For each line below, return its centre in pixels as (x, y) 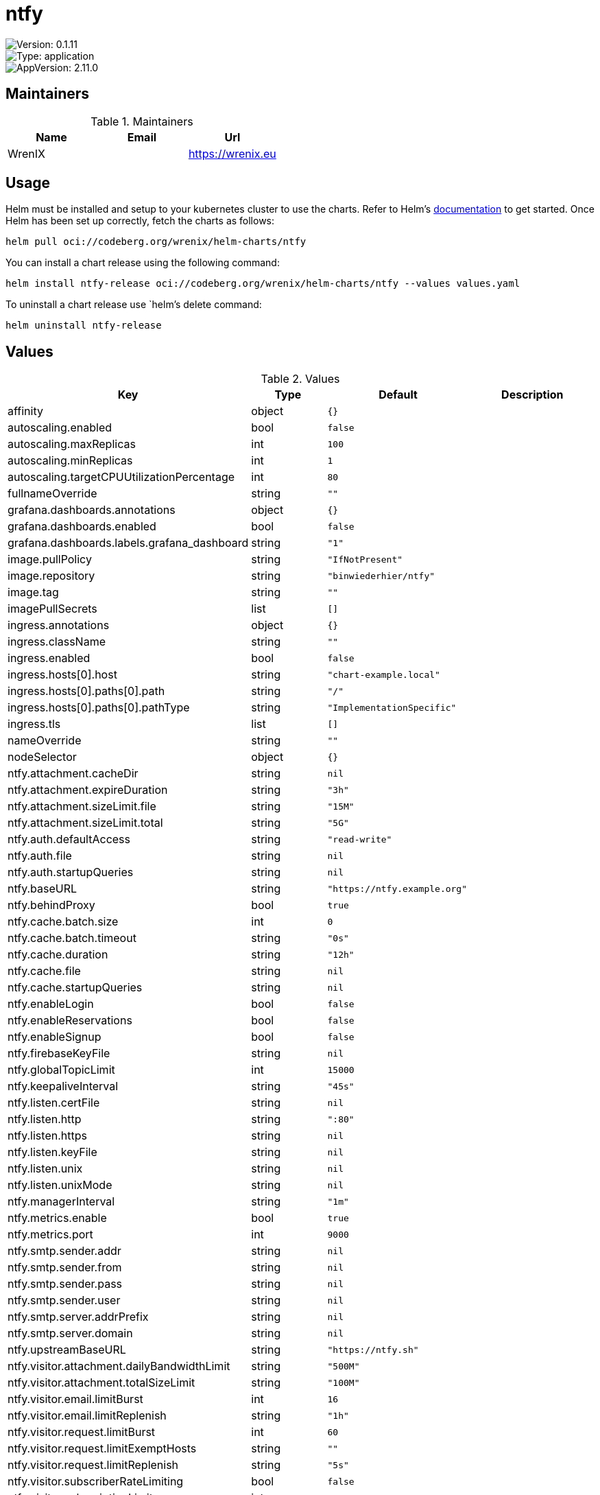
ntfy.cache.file (44, 971)
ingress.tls (34, 724)
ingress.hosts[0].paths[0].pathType (99, 708)
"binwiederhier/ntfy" (381, 576)
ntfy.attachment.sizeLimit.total (85, 823)
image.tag (33, 592)
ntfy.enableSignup (55, 1037)
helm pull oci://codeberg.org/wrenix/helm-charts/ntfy (156, 242)
